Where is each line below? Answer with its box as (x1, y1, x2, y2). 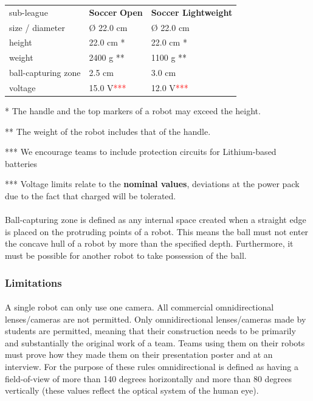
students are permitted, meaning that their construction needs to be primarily (5, 324, 296, 337)
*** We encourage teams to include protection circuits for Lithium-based (5, 145, 277, 158)
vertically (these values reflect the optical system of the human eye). (5, 384, 259, 397)
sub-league (9, 5, 48, 18)
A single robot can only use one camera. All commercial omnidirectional (5, 301, 274, 314)
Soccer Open (89, 5, 143, 18)
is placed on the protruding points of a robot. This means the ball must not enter (5, 225, 309, 238)
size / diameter (9, 21, 65, 33)
